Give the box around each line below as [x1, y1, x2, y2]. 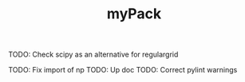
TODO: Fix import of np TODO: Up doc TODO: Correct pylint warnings [8, 65, 238, 75]
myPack [106, 5, 162, 23]
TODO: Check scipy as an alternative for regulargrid [8, 49, 179, 60]
